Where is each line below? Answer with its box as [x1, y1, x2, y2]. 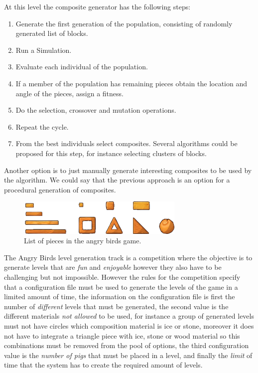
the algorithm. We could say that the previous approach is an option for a [4, 175, 230, 185]
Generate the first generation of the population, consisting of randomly [15, 18, 233, 28]
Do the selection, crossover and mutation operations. [15, 105, 176, 115]
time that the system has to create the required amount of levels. [4, 360, 203, 370]
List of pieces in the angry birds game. [24, 235, 141, 246]
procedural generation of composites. [4, 184, 116, 194]
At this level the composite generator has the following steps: [4, 1, 191, 11]
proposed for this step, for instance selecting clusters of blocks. [15, 148, 207, 158]
